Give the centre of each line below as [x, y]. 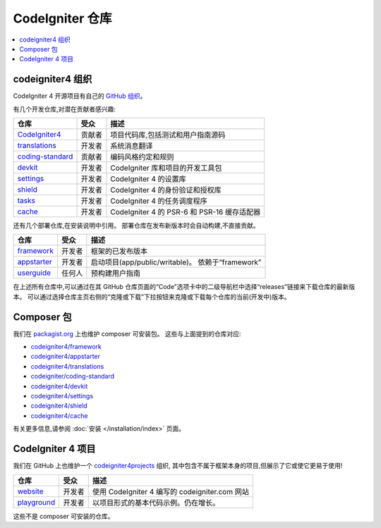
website [30, 491]
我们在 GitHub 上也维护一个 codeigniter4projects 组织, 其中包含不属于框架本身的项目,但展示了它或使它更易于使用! [178, 466]
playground [36, 502]
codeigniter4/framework [66, 347]
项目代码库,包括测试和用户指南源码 [168, 135]
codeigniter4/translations [67, 366]
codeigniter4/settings [62, 396]
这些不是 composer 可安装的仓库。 [64, 516]
